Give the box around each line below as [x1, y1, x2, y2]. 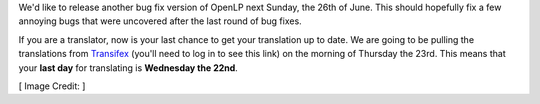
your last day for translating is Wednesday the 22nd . [18, 61, 239, 74]
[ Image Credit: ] [18, 80, 86, 92]
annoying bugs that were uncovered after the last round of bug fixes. [18, 15, 302, 27]
